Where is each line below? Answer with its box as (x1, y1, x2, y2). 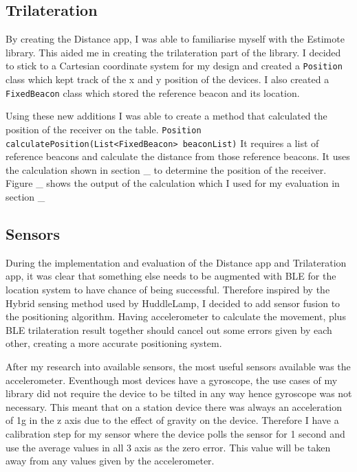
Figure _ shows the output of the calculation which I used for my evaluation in (6, 176, 340, 190)
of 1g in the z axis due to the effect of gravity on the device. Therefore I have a (6, 413, 339, 427)
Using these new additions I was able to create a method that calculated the (6, 109, 327, 123)
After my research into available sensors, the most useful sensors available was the (6, 359, 351, 373)
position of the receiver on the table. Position (6, 122, 202, 136)
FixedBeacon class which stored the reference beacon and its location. (6, 85, 300, 100)
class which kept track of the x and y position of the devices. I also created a (6, 72, 329, 87)
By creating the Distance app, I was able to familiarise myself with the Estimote (6, 32, 345, 46)
